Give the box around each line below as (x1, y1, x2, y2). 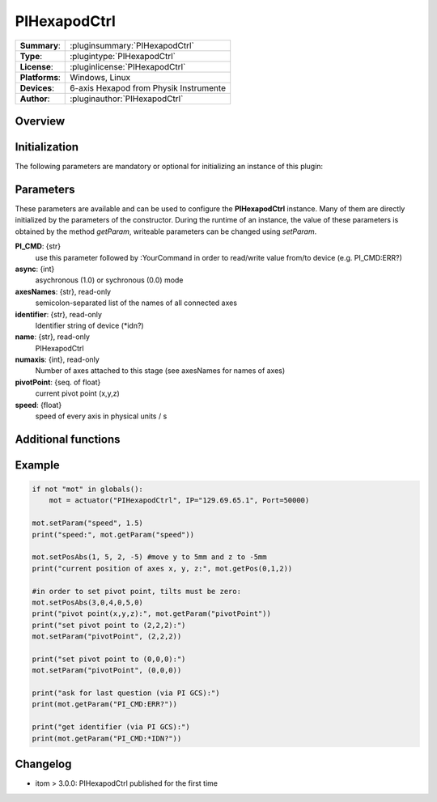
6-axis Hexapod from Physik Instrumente (70, 82, 227, 93)
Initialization (15, 140, 79, 154)
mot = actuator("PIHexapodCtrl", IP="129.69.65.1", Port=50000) (49, 496, 310, 505)
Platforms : (19, 71, 61, 83)
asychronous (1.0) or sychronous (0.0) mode (35, 275, 184, 285)
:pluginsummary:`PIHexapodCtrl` (70, 40, 194, 51)
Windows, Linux (70, 71, 131, 83)
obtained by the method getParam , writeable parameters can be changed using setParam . (15, 227, 317, 236)
